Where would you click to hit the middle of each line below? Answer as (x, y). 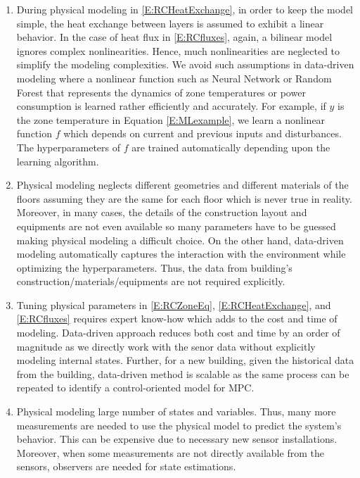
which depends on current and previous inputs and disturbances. (202, 133)
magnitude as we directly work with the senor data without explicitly (166, 346)
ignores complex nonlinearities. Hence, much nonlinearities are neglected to (178, 50)
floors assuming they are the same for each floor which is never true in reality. (184, 198)
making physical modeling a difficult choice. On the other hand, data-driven (180, 240)
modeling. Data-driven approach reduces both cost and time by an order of (178, 333)
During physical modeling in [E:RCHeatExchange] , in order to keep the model (185, 9)
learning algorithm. (58, 161)
